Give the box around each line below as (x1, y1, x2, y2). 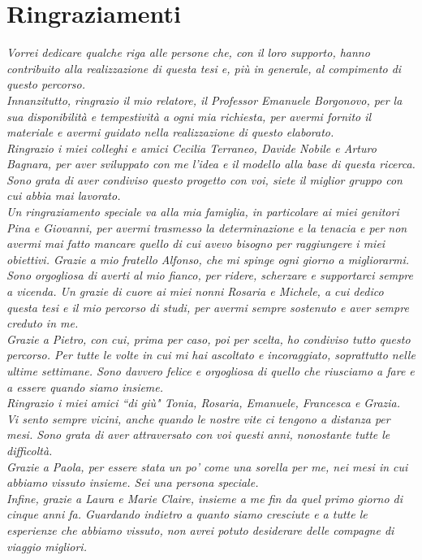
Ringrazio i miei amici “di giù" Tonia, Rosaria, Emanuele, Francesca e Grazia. (6, 394, 401, 411)
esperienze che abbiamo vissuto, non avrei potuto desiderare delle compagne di (6, 521, 394, 538)
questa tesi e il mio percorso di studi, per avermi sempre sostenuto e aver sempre (6, 298, 409, 315)
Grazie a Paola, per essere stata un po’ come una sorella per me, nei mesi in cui (6, 458, 408, 475)
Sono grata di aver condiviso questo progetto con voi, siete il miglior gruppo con (6, 171, 403, 188)
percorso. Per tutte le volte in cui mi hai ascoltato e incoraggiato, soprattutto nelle (6, 346, 416, 363)
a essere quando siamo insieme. (6, 378, 164, 395)
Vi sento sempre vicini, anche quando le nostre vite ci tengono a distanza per (6, 410, 390, 427)
